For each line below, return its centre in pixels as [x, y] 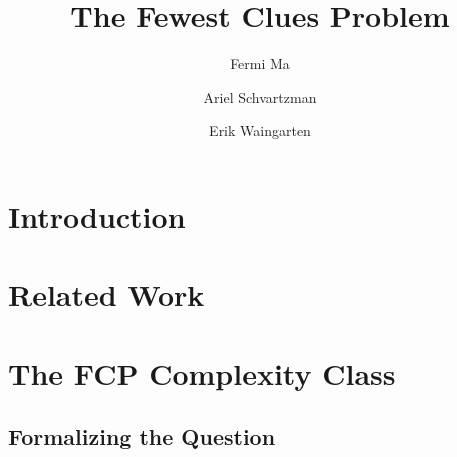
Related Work [106, 294]
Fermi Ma [260, 63]
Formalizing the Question [142, 436]
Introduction [97, 215]
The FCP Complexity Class [202, 372]
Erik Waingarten [260, 130]
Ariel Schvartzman [260, 96]
